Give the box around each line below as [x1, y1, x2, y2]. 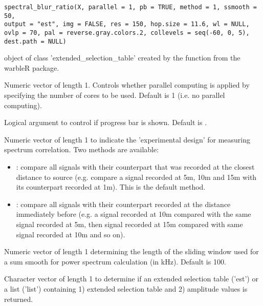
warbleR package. [4, 62, 59, 73]
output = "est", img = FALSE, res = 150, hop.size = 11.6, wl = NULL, [4, 21, 250, 28]
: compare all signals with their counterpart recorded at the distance [16, 198, 231, 209]
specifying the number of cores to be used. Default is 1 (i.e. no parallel [4, 90, 225, 100]
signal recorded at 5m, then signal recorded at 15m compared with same [16, 219, 243, 229]
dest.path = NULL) [4, 37, 67, 45]
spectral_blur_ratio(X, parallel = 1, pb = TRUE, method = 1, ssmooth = [4, 4, 257, 11]
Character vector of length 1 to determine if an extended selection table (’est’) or [4, 273, 258, 284]
